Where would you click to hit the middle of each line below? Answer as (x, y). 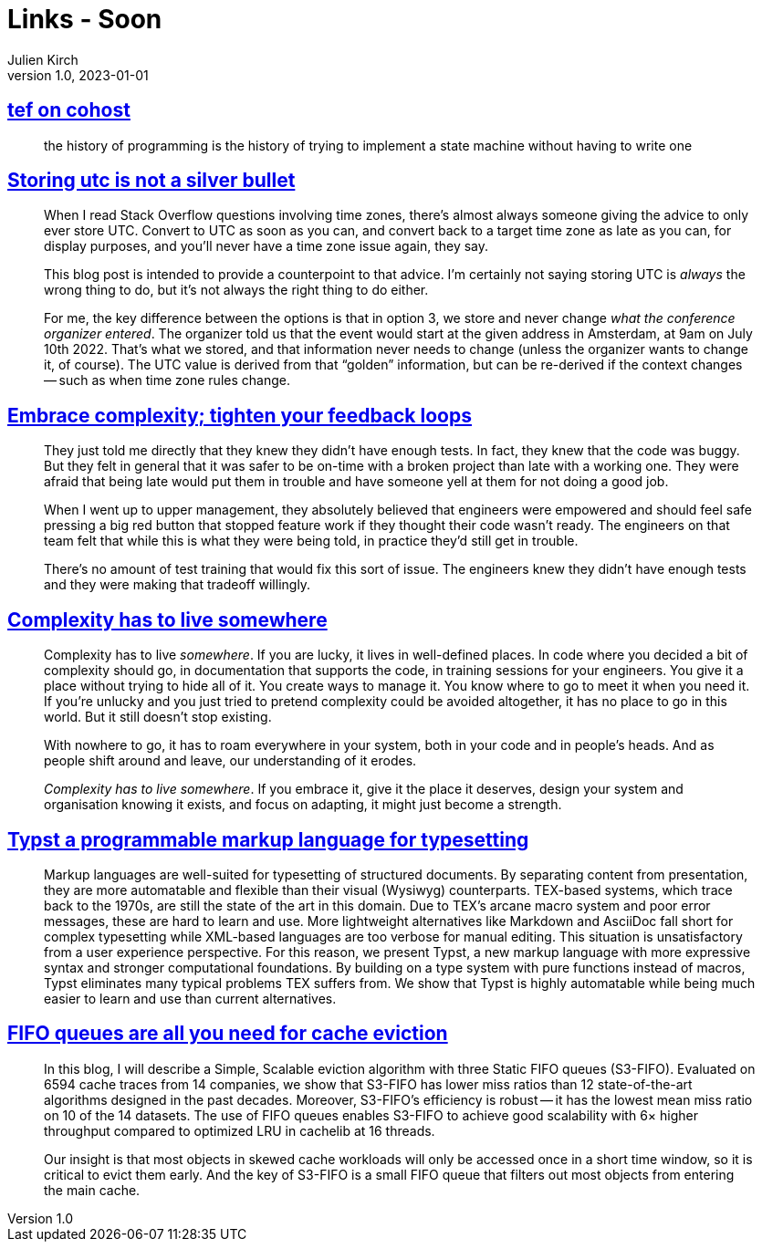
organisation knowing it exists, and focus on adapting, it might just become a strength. (303, 805)
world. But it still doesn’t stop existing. (158, 717)
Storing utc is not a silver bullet (151, 181)
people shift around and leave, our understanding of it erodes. (230, 761)
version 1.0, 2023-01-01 (78, 75)
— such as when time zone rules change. (167, 380)
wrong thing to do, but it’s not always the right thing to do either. (236, 290)
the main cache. (92, 1190)
